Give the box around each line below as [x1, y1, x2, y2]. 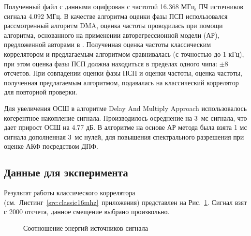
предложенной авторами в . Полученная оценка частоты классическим [4, 39, 211, 49]
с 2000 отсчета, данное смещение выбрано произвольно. [4, 206, 170, 217]
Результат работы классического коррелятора [4, 188, 135, 198]
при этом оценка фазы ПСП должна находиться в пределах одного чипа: [4, 58, 218, 68]
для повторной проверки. [4, 87, 77, 97]
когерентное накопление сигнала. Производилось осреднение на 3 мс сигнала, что [4, 112, 247, 123]
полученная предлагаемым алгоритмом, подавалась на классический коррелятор [4, 77, 239, 87]
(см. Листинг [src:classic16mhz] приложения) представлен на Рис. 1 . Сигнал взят [4, 197, 247, 207]
